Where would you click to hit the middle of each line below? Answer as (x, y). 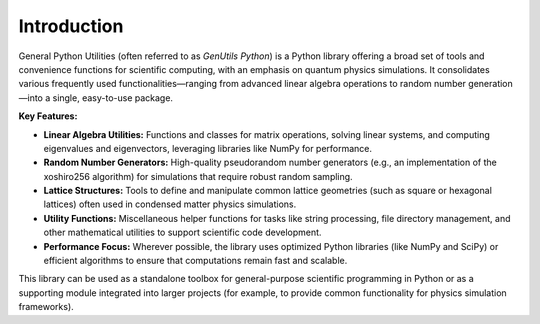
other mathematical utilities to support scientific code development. (182, 232)
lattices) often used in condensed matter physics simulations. (170, 204)
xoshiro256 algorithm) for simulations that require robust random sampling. (198, 176)
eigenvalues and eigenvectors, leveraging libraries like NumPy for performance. (208, 148)
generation (491, 84)
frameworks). (46, 307)
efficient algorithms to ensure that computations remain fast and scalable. (195, 261)
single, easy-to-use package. (113, 97)
